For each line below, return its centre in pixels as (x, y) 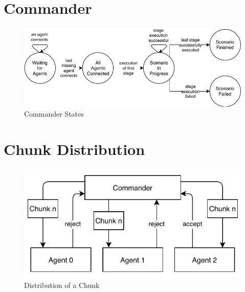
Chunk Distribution (74, 149)
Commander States (54, 114)
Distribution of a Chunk (62, 285)
